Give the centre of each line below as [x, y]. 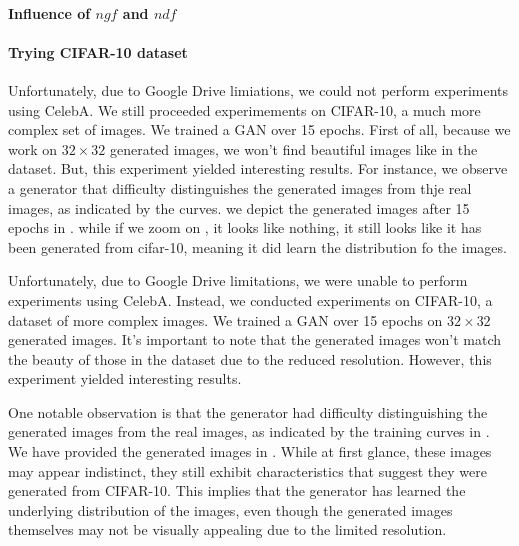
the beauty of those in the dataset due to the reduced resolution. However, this [250, 358]
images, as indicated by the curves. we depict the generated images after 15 [239, 207]
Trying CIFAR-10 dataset [98, 51]
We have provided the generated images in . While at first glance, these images [250, 451]
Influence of [49, 12]
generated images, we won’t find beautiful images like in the [293, 148]
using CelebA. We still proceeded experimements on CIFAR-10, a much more [244, 109]
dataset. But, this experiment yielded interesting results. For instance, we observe [258, 168]
